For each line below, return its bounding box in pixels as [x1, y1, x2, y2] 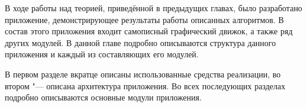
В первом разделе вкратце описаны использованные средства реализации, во [5, 67, 281, 80]
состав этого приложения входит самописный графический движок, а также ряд [5, 25, 293, 37]
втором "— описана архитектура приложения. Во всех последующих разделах [5, 79, 286, 92]
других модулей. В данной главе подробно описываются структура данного [5, 36, 276, 48]
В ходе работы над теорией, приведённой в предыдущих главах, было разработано [5, 2, 302, 14]
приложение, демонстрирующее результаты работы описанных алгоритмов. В [5, 13, 284, 25]
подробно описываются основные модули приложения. [5, 91, 202, 103]
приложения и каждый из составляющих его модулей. [5, 48, 199, 60]
